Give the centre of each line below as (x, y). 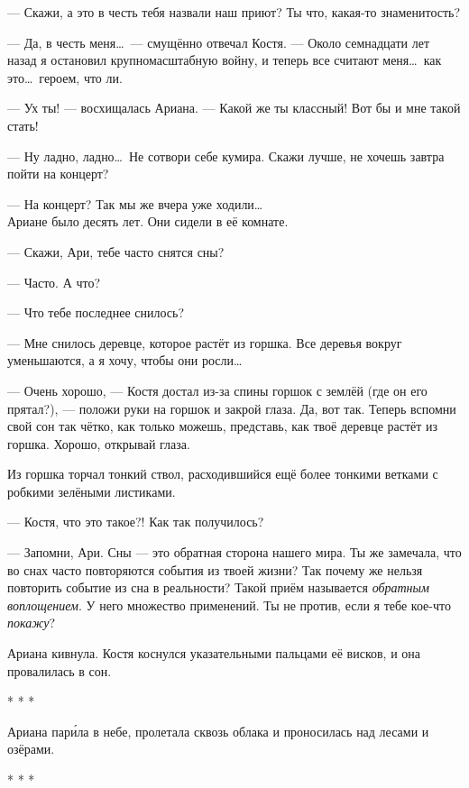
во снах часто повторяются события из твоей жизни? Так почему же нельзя (215, 569)
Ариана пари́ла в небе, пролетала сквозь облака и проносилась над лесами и (218, 731)
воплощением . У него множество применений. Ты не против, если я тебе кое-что (229, 605)
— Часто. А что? (54, 282)
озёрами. (31, 749)
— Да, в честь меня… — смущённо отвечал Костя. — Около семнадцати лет (219, 42)
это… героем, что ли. (65, 77)
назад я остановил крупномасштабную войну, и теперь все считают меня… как (225, 60)
